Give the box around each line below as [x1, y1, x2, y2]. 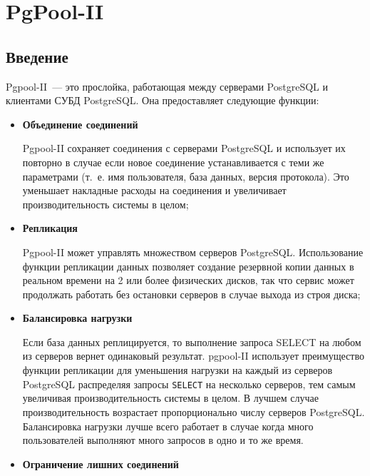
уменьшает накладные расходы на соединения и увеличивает [22, 183, 287, 198]
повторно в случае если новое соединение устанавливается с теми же [22, 154, 324, 169]
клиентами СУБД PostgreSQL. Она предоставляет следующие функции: [6, 93, 319, 108]
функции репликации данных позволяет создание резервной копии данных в [22, 258, 354, 273]
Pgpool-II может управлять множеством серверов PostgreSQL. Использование [22, 244, 364, 259]
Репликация [22, 221, 78, 236]
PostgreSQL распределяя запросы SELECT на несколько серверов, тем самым [22, 376, 356, 391]
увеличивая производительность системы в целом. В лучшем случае [22, 390, 319, 405]
